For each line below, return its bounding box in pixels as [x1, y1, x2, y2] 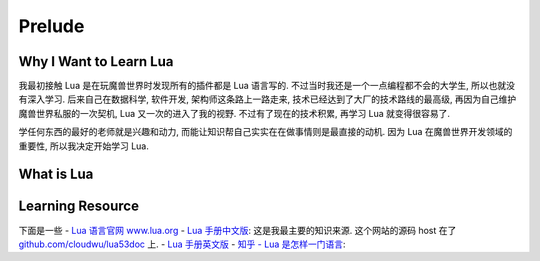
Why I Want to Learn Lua [18, 53, 174, 70]
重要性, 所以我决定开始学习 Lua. [18, 140, 149, 152]
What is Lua [18, 166, 94, 183]
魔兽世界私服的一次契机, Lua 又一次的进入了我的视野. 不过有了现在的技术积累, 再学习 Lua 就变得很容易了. [18, 107, 450, 119]
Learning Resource [18, 198, 140, 215]
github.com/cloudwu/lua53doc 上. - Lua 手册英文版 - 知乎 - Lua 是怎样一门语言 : [18, 238, 346, 250]
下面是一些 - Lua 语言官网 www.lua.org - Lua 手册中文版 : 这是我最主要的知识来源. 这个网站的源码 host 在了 [18, 224, 457, 236]
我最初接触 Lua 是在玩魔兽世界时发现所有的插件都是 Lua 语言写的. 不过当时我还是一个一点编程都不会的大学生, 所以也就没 [18, 80, 515, 92]
